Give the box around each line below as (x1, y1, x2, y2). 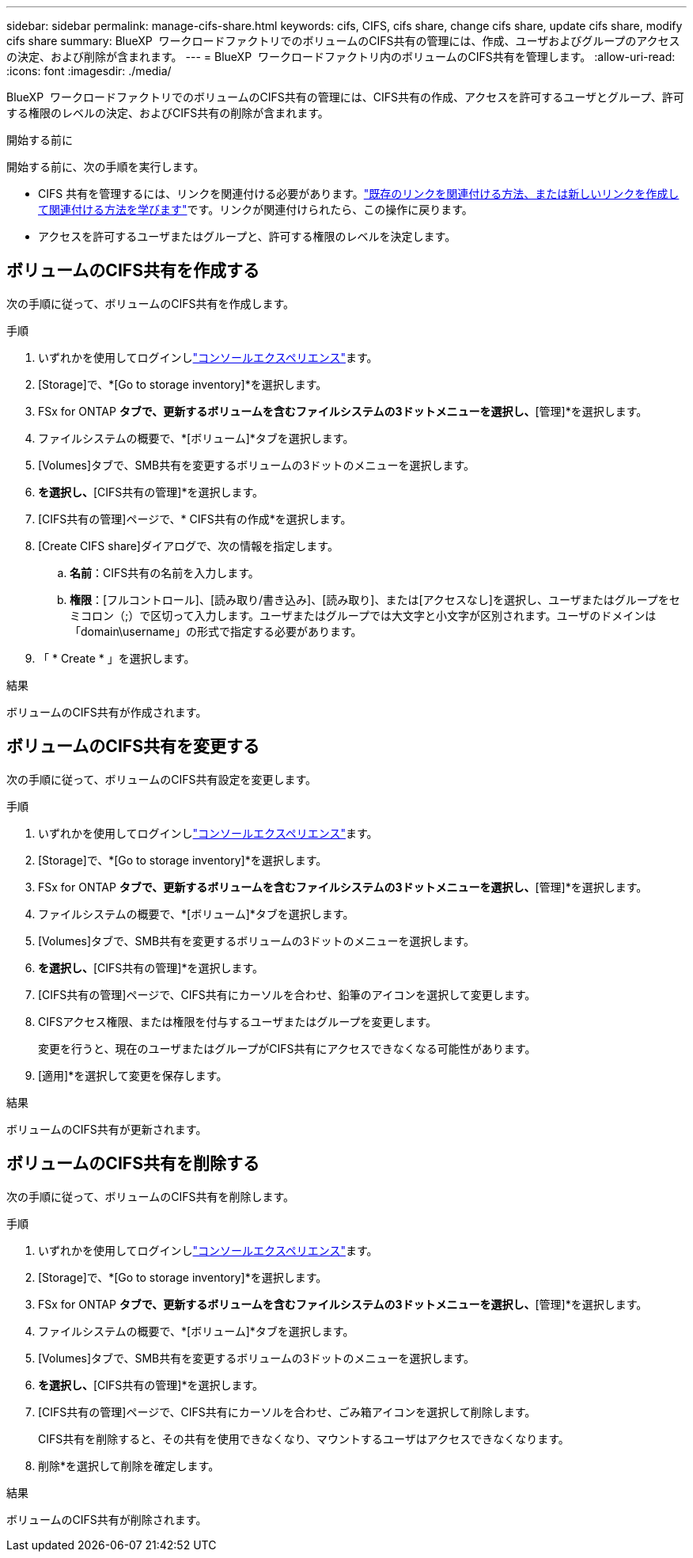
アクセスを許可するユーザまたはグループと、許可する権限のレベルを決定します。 (38, 230, 456, 243)
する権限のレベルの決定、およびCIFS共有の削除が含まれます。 (6, 106, 329, 120)
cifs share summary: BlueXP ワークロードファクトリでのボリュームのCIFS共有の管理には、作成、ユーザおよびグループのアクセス (6, 34, 680, 47)
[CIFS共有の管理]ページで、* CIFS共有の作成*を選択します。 (38, 511, 352, 526)
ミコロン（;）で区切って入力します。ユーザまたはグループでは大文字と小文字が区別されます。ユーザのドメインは (70, 608, 657, 622)
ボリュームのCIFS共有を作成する (6, 260, 259, 281)
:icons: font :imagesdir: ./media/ (6, 64, 172, 78)
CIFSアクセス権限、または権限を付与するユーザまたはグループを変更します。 (38, 1014, 437, 1028)
